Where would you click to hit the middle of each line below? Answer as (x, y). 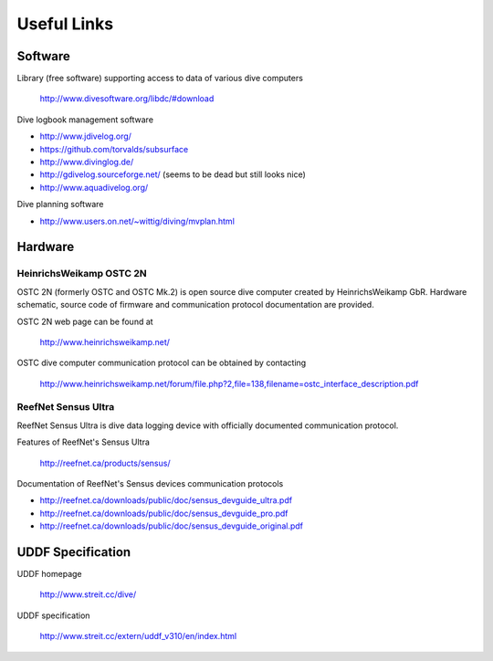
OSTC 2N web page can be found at (85, 321)
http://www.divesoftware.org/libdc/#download (127, 99)
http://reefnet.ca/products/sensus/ (105, 463)
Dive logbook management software (85, 120)
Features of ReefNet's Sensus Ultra (84, 442)
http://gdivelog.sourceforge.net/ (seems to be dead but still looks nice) (173, 174)
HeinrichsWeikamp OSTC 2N (82, 274)
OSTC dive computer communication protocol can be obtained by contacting (162, 363)
